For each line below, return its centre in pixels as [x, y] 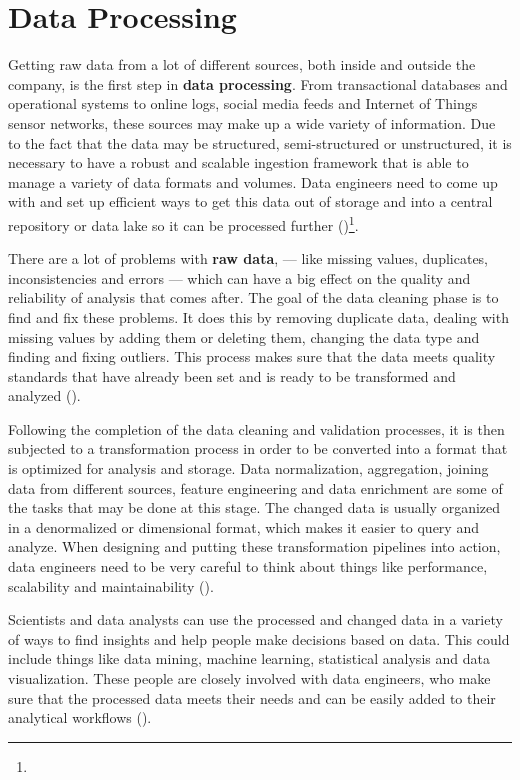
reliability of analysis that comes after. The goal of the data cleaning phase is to [253, 297]
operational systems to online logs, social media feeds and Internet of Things [243, 103]
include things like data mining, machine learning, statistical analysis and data [249, 658]
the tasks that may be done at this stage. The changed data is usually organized [254, 507]
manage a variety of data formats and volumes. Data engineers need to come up [253, 181]
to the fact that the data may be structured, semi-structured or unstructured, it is [260, 142]
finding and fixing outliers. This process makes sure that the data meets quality [252, 356]
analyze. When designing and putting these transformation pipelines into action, [254, 546]
